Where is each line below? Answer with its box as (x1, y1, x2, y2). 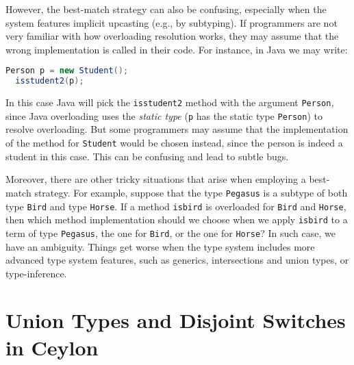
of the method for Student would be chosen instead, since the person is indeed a (5, 136, 343, 150)
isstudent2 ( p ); (15, 76, 84, 86)
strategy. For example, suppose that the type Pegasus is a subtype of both (34, 185, 348, 199)
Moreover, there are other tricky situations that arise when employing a (5, 172, 306, 186)
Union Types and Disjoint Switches (5, 306, 346, 334)
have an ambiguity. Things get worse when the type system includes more (5, 239, 315, 253)
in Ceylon (5, 333, 99, 361)
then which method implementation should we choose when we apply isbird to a (5, 212, 348, 227)
